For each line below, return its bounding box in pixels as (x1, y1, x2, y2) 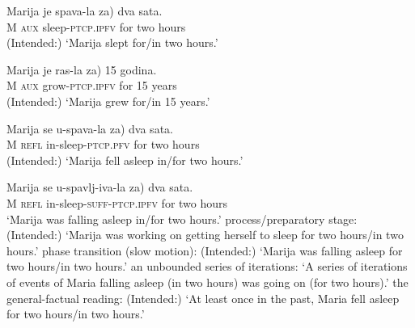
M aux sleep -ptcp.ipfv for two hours (6, 18, 186, 35)
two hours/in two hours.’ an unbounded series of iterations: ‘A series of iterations (6, 258, 408, 275)
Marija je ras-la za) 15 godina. (6, 61, 157, 78)
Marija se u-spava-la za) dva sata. (6, 120, 173, 137)
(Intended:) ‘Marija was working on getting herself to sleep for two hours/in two (6, 226, 404, 243)
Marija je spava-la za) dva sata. (6, 2, 163, 19)
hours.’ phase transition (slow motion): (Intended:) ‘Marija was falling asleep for (6, 242, 403, 259)
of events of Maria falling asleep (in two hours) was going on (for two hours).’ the (6, 273, 409, 290)
